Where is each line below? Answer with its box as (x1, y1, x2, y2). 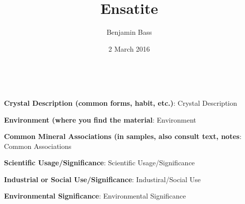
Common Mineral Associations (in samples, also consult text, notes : (4, 131, 242, 141)
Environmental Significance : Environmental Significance (4, 191, 186, 201)
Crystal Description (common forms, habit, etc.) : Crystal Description (4, 97, 238, 108)
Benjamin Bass (106, 27, 152, 37)
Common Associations (4, 140, 72, 151)
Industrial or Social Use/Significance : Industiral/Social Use (4, 174, 201, 184)
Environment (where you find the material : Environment (4, 114, 196, 125)
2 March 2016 (108, 43, 150, 54)
